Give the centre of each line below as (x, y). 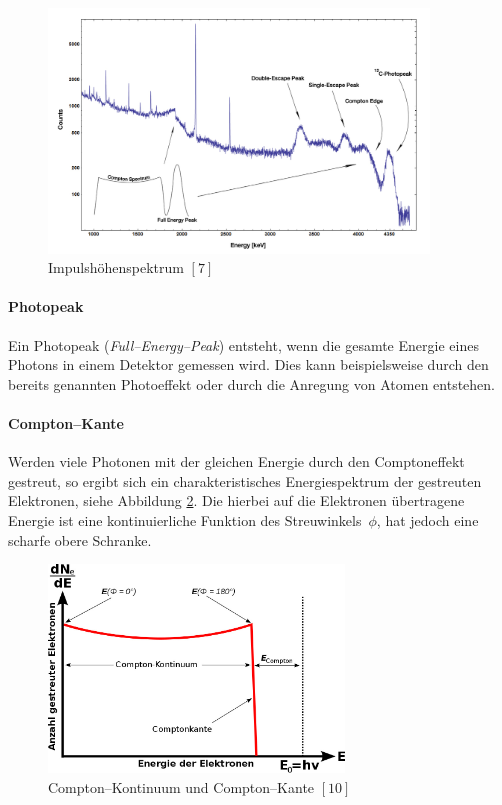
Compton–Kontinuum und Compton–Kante (181, 786)
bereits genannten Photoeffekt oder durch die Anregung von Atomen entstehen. (252, 383)
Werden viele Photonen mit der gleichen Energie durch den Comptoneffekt (236, 461)
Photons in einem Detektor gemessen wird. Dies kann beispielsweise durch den (248, 364)
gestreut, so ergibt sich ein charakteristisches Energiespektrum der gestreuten (245, 480)
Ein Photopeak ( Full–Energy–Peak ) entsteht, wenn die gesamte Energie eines (243, 344)
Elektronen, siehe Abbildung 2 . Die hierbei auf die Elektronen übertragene (236, 500)
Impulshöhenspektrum (116, 267)
